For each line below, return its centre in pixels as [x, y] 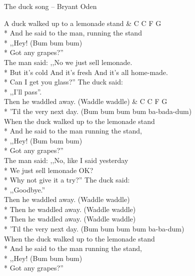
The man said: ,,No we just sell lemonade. [68, 62]
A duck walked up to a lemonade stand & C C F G [83, 23]
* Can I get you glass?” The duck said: [63, 82]
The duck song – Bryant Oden [50, 6]
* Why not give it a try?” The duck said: [67, 180]
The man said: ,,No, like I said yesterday [66, 160]
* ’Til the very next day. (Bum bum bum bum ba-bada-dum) [98, 111]
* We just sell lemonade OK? [49, 170]
